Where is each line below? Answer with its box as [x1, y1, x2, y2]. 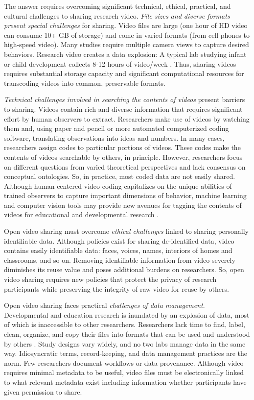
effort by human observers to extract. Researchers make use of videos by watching [4, 113, 250, 124]
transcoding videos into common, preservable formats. [4, 77, 165, 88]
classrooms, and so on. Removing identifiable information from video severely [4, 254, 235, 265]
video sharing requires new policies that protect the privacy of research [4, 274, 217, 284]
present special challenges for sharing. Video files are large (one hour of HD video [4, 20, 248, 30]
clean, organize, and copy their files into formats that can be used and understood [4, 329, 250, 339]
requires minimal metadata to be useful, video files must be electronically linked [4, 367, 244, 377]
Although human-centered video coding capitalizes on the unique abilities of [4, 180, 232, 191]
